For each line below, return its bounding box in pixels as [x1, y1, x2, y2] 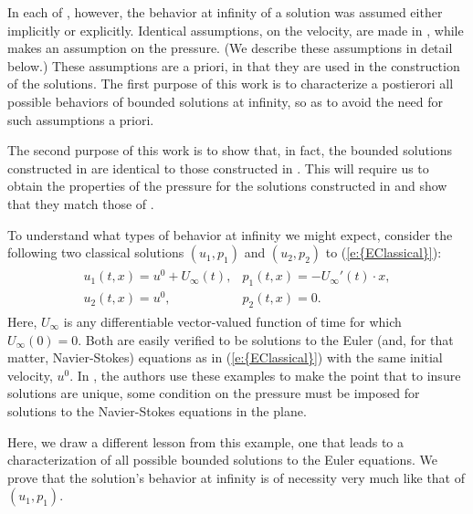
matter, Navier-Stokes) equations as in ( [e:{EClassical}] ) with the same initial [7, 348, 443, 367]
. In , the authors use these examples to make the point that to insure [69, 365, 461, 384]
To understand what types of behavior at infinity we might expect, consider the [7, 225, 453, 244]
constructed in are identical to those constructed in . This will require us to [7, 158, 429, 177]
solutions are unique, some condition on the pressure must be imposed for [7, 383, 420, 403]
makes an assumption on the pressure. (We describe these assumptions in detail [7, 38, 453, 58]
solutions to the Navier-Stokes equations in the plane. [7, 401, 307, 420]
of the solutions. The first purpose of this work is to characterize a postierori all [7, 74, 454, 93]
